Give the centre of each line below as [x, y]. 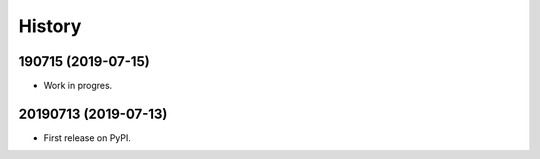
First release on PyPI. [87, 137]
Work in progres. [78, 86]
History [50, 26]
